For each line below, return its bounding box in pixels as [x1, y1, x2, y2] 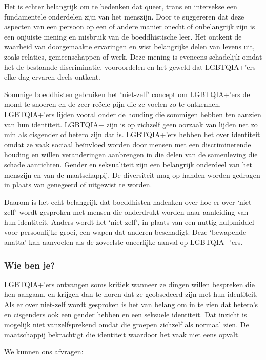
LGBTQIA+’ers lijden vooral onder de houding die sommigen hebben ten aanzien [4, 108, 261, 119]
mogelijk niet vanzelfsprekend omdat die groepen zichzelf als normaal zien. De [4, 319, 249, 330]
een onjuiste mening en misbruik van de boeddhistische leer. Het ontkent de [4, 31, 242, 42]
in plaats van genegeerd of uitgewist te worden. [4, 179, 152, 190]
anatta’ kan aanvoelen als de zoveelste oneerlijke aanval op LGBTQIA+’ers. [4, 237, 243, 248]
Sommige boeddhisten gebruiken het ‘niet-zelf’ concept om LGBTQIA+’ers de [4, 88, 250, 99]
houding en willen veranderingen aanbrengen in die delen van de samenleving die [4, 149, 258, 160]
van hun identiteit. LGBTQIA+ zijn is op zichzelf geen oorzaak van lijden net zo [4, 119, 258, 129]
